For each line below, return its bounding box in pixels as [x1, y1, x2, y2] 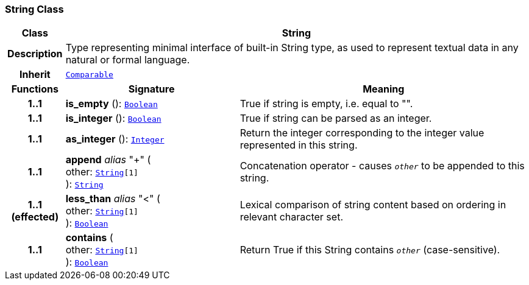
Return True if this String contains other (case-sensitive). [240, 244, 500, 256]
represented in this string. [240, 139, 358, 152]
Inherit [19, 68, 51, 81]
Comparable [65, 69, 113, 79]
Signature [128, 83, 175, 96]
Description [7, 47, 63, 60]
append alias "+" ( [65, 153, 151, 166]
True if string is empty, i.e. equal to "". [240, 97, 413, 110]
